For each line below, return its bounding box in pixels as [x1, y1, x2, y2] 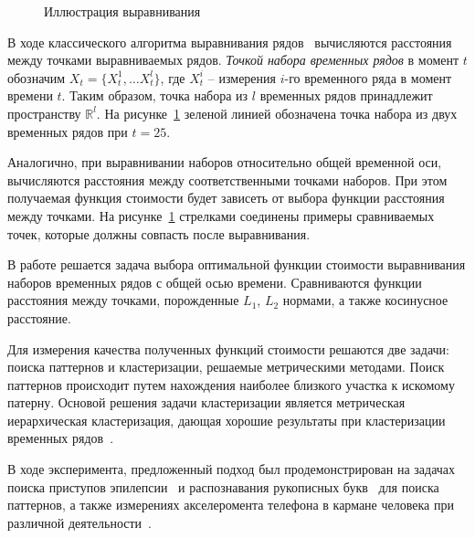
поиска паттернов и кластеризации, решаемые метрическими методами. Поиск [7, 357, 445, 376]
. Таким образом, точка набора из [61, 86, 248, 105]
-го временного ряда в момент [284, 68, 452, 87]
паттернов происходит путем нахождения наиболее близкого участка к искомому [7, 374, 455, 394]
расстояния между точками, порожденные [7, 290, 239, 310]
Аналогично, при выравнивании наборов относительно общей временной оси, [7, 153, 442, 172]
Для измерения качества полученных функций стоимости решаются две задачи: [7, 339, 449, 358]
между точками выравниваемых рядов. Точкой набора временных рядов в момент [7, 50, 459, 69]
